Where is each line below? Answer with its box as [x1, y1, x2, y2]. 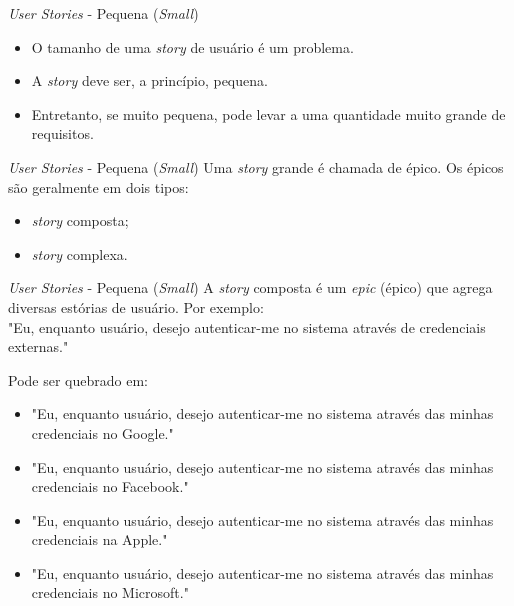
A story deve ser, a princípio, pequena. [31, 70, 268, 91]
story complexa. [31, 243, 128, 264]
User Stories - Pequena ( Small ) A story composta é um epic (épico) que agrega [8, 277, 493, 298]
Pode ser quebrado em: [8, 369, 148, 390]
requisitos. [31, 123, 94, 144]
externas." [8, 336, 69, 357]
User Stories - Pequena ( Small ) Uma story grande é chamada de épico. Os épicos [8, 156, 504, 177]
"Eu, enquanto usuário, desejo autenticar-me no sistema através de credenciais [8, 316, 486, 337]
